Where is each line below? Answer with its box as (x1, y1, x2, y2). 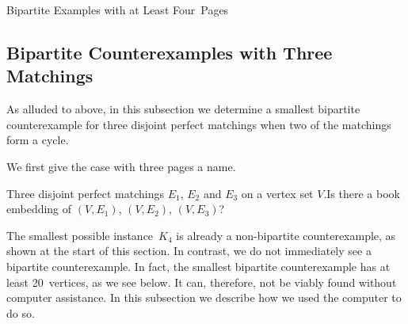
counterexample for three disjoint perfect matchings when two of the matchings (6, 116, 391, 132)
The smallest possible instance (6, 227, 154, 243)
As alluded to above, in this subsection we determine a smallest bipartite (6, 101, 360, 117)
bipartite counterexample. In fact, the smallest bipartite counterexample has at (6, 257, 391, 274)
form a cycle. (6, 132, 69, 148)
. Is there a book (323, 185, 400, 201)
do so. (6, 304, 35, 321)
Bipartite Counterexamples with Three (6, 40, 333, 64)
